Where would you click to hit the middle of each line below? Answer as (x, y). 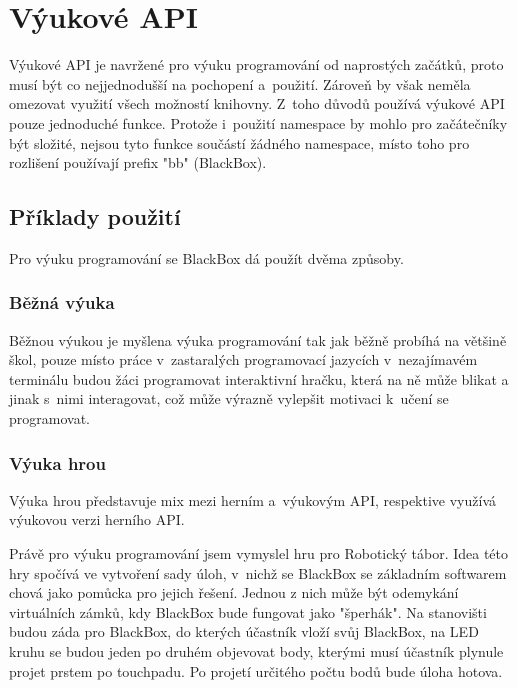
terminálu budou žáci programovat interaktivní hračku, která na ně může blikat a (259, 378)
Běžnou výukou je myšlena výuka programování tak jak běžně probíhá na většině (258, 339)
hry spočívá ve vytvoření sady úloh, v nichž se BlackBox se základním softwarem (258, 572)
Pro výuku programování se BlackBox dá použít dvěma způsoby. (206, 257)
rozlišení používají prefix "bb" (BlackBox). (138, 162)
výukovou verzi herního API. (97, 519)
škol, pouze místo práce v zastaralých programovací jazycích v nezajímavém (243, 359)
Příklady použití (95, 216)
